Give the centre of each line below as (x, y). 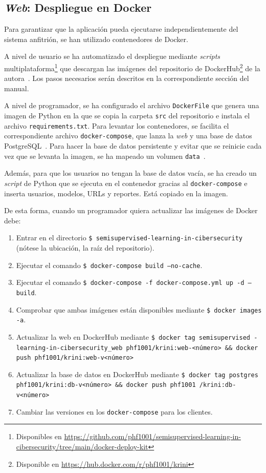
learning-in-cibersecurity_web (69, 348)
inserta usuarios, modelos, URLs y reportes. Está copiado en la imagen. (116, 193)
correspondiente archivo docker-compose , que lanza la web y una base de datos (128, 136)
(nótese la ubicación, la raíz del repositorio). (85, 247)
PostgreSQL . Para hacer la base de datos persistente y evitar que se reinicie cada (133, 146)
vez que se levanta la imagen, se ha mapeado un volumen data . (105, 156)
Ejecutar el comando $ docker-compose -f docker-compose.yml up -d (130, 282)
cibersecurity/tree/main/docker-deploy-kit (82, 447)
